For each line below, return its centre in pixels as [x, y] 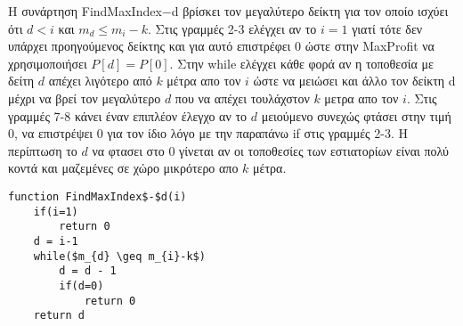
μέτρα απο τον [204, 81]
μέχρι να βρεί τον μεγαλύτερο [85, 98]
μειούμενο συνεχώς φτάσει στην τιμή [356, 115]
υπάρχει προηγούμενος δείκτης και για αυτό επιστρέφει [150, 46]
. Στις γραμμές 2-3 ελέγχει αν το [232, 28]
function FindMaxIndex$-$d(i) [97, 196]
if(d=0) [81, 285]
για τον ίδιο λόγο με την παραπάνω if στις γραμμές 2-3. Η [258, 133]
